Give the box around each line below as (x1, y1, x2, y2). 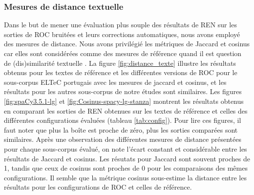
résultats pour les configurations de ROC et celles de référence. (4, 182, 192, 192)
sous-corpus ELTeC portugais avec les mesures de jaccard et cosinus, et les (4, 77, 227, 87)
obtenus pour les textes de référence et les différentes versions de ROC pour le (4, 67, 237, 78)
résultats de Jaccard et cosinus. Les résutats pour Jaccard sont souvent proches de (4, 153, 250, 163)
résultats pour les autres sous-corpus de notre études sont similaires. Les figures (4, 86, 242, 97)
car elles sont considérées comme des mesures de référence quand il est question (4, 48, 242, 58)
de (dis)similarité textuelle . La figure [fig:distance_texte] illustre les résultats (4, 58, 236, 68)
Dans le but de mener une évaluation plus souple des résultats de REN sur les (4, 19, 237, 30)
